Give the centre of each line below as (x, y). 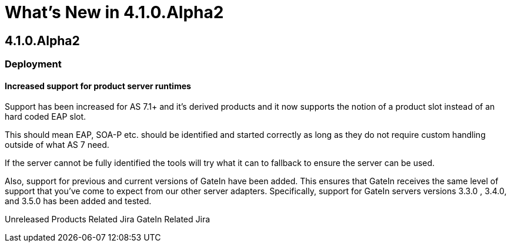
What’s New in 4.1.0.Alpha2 (114, 12)
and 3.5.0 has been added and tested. (78, 201)
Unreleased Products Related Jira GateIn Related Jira (108, 219)
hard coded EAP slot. (46, 117)
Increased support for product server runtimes (98, 86)
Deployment (33, 64)
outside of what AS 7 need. (57, 145)
